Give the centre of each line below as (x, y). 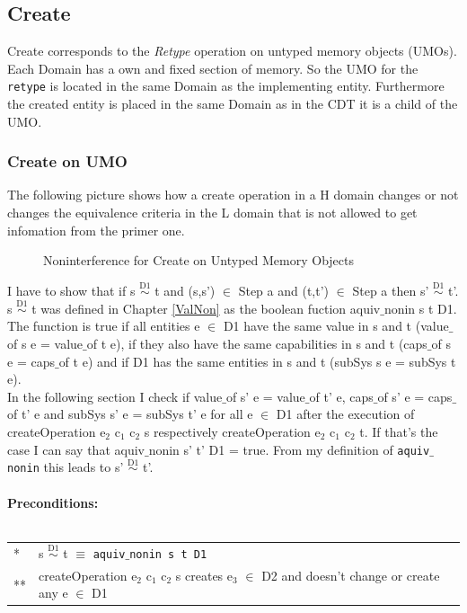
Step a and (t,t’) (284, 291)
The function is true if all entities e (104, 326)
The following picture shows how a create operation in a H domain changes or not (233, 195)
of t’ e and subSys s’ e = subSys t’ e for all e (130, 414)
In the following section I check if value (115, 396)
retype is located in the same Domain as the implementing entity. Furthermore (226, 86)
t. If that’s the (399, 432)
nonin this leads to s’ (66, 467)
